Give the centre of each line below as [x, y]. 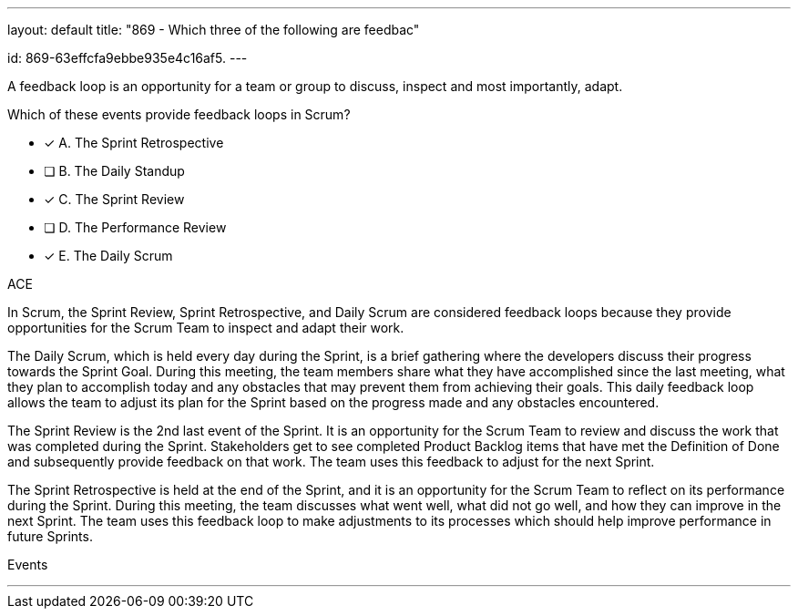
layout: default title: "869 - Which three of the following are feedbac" [214, 30]
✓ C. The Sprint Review [114, 199]
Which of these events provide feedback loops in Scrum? [179, 114]
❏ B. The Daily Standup [114, 171]
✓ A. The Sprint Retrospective [134, 143]
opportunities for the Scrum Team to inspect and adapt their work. [206, 328]
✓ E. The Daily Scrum [108, 256]
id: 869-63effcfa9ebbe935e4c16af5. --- [128, 58]
